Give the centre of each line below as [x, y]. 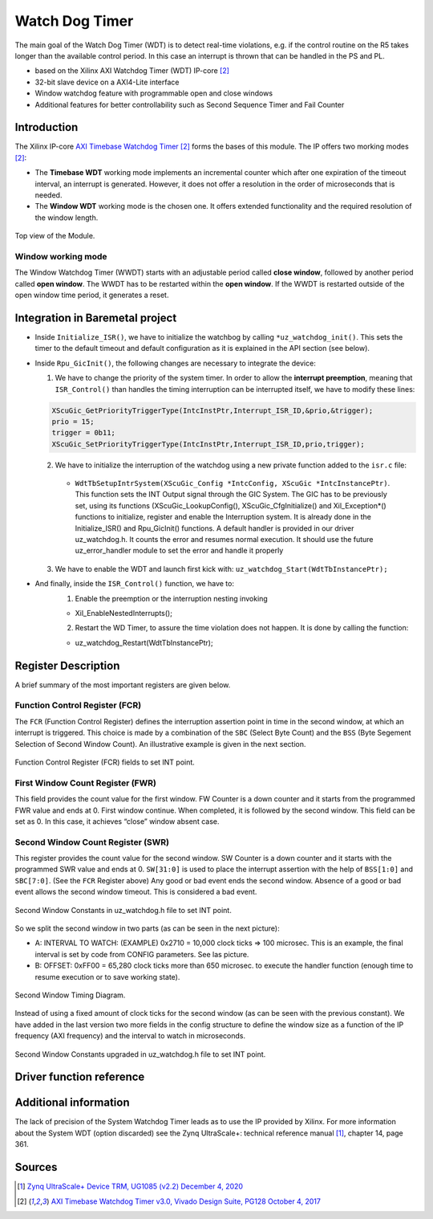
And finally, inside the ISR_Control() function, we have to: [134, 584]
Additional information [72, 1103]
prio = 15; [73, 421]
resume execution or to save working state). [107, 976]
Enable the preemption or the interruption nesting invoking [171, 598]
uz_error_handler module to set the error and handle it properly [179, 551]
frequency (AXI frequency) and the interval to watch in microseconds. [130, 1036]
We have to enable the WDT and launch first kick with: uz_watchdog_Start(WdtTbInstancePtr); [221, 569]
